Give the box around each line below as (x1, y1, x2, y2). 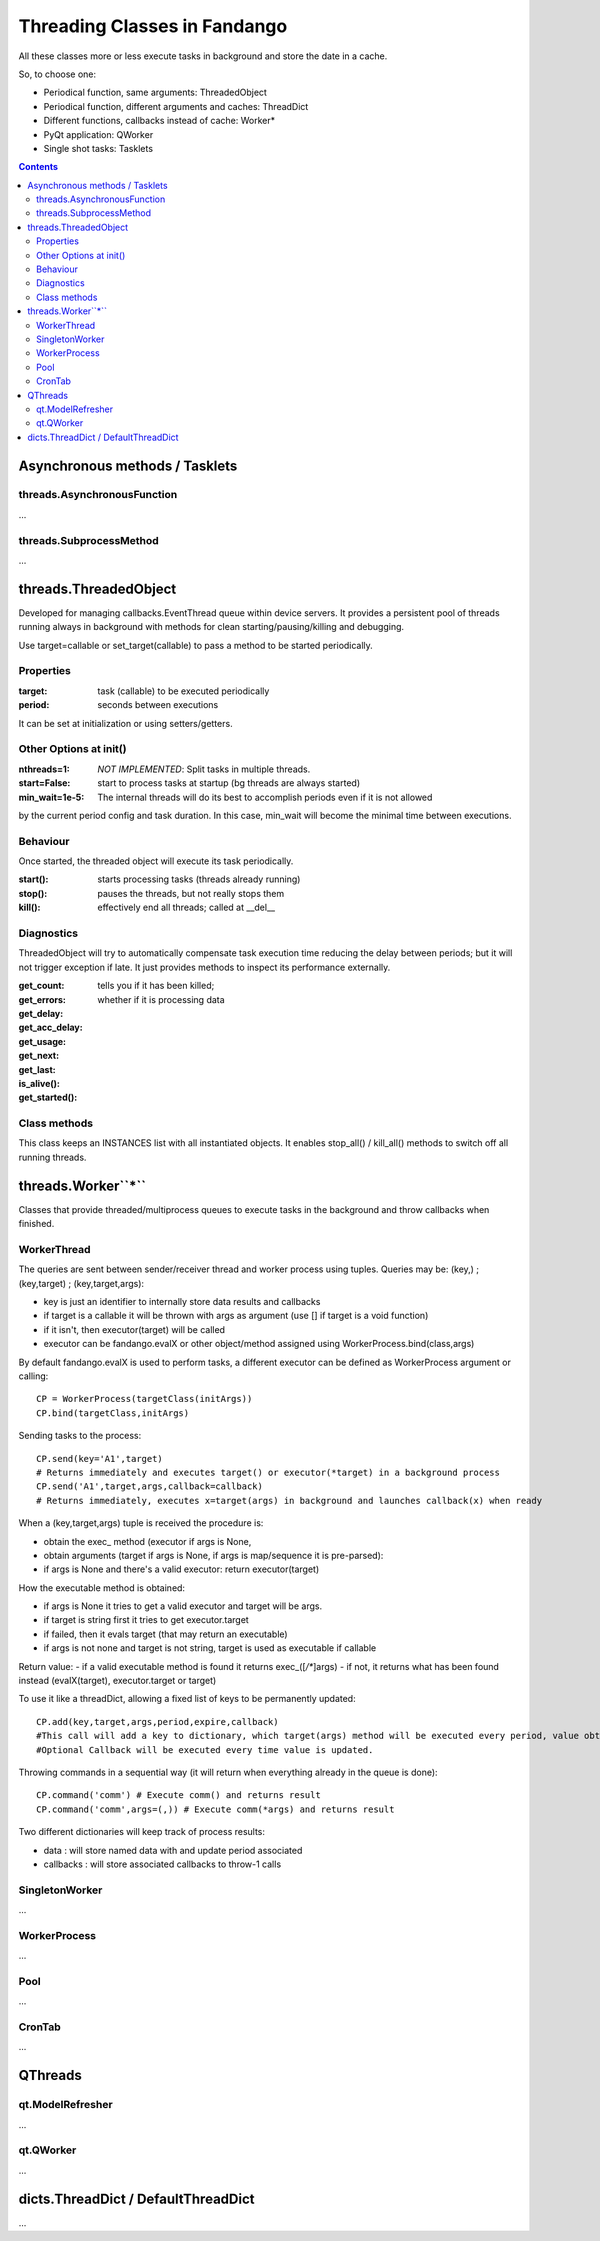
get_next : (18, 1050, 60, 1062)
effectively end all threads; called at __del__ (97, 901, 275, 914)
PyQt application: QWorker (43, 128, 154, 140)
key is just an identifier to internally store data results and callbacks (43, 1296, 321, 1308)
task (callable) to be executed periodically (97, 685, 270, 697)
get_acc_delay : (18, 1021, 84, 1034)
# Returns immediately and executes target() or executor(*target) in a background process (36, 1466, 500, 1478)
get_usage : (18, 1035, 67, 1047)
